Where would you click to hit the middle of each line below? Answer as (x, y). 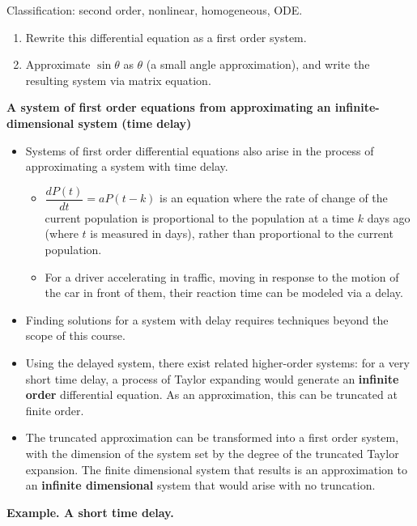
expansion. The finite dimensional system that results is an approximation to (216, 469)
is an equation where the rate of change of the (274, 198)
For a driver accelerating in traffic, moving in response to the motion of (222, 276)
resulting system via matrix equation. (118, 80)
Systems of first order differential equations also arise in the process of (200, 150)
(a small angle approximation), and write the (258, 64)
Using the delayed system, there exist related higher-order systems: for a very (217, 362)
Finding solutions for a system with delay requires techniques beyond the (207, 319)
